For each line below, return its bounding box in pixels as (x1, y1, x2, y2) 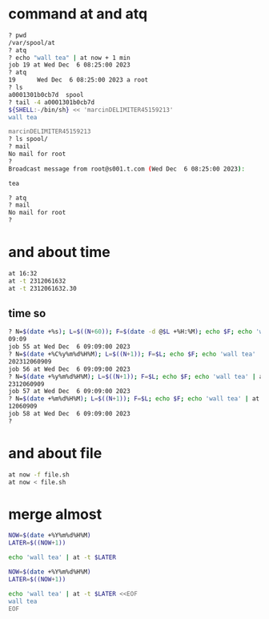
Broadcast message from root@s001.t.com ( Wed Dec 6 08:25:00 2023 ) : (8, 165, 246, 173)
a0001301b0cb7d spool (8, 90, 84, 98)
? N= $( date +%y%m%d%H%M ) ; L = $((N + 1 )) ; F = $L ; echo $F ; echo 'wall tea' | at (8, 372, 267, 380)
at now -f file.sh (8, 470, 70, 479)
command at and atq (8, 5, 148, 23)
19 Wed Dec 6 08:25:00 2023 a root (8, 76, 149, 84)
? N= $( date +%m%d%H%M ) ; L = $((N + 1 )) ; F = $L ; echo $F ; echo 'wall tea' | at (8, 395, 260, 403)
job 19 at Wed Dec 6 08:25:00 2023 (8, 61, 130, 69)
